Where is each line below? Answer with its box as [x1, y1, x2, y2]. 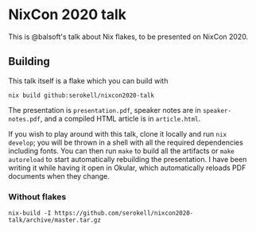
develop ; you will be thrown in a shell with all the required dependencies [8, 137, 244, 147]
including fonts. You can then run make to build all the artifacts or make [8, 145, 235, 156]
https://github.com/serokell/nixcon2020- [54, 209, 194, 218]
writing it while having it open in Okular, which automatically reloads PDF [8, 163, 246, 172]
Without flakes [8, 191, 67, 202]
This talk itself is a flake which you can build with [8, 75, 169, 85]
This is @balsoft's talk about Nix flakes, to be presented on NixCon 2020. [8, 32, 249, 41]
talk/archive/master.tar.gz [8, 216, 102, 224]
